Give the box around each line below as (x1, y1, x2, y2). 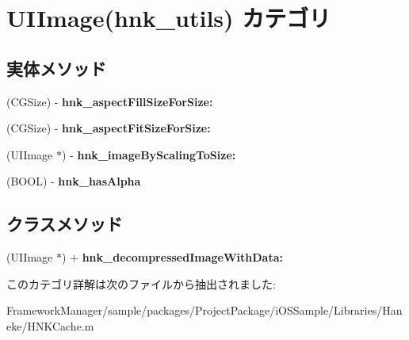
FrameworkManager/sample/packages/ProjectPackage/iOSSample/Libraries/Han (6, 302, 403, 319)
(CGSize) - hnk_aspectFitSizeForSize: (6, 120, 211, 136)
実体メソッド (6, 55, 106, 80)
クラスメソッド (6, 212, 123, 236)
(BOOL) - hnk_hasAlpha (6, 173, 141, 189)
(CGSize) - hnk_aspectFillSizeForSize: (6, 93, 213, 109)
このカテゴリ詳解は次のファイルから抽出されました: (6, 275, 276, 292)
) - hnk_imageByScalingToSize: (62, 146, 236, 162)
